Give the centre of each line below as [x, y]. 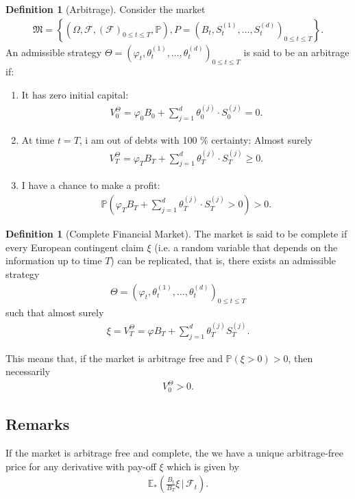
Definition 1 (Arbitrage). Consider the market [106, 9]
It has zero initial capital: [75, 95]
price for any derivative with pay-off [81, 466]
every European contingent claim [75, 247]
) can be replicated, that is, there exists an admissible [223, 260]
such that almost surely [55, 312]
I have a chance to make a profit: [91, 185]
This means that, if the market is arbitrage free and [114, 358]
